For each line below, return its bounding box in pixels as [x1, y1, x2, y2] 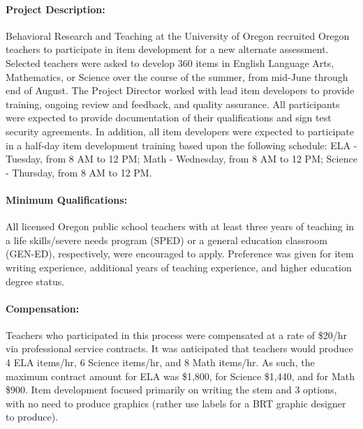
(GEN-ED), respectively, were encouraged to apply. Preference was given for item [6, 246, 354, 261]
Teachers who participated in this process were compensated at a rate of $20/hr [6, 327, 348, 342]
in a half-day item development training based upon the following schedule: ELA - [6, 137, 357, 152]
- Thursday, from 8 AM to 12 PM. [6, 165, 152, 179]
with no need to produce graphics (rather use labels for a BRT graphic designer [6, 396, 346, 410]
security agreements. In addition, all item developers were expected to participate [6, 123, 354, 138]
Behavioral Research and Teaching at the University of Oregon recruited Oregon [6, 28, 350, 43]
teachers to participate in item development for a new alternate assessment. [6, 42, 329, 57]
